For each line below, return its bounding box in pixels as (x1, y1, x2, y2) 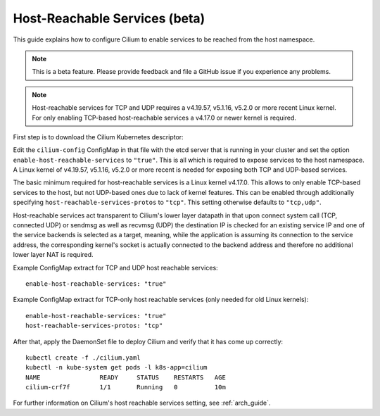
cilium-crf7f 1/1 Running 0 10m (25, 384, 227, 391)
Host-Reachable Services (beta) (13, 11, 205, 26)
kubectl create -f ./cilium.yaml (25, 353, 141, 362)
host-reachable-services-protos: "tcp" (25, 322, 163, 330)
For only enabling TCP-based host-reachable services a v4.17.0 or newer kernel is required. (32, 113, 297, 122)
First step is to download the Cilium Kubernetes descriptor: (13, 132, 184, 141)
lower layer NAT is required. (13, 251, 94, 259)
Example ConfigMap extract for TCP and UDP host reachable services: (13, 263, 218, 272)
